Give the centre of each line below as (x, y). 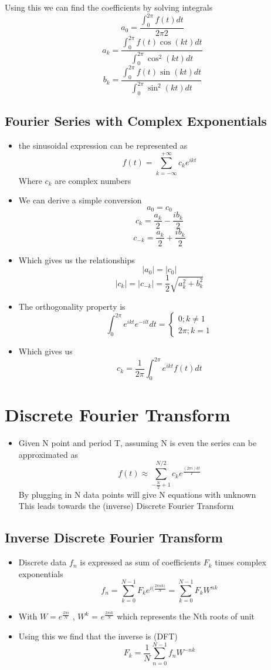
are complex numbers (93, 180)
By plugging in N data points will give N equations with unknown (137, 494)
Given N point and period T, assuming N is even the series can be (138, 443)
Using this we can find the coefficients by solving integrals (109, 7)
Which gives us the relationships (77, 259)
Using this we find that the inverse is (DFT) (98, 636)
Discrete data (43, 562)
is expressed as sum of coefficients (140, 562)
